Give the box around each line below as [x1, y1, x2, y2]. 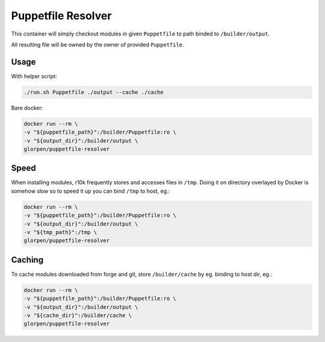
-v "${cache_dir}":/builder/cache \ [23, 312, 132, 319]
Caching [11, 255, 44, 265]
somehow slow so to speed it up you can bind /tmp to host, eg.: [11, 187, 170, 194]
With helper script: [11, 72, 57, 79]
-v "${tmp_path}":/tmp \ [23, 229, 97, 236]
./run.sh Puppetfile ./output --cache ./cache [23, 89, 164, 96]
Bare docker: [11, 104, 43, 111]
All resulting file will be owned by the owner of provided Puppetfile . [11, 41, 184, 48]
